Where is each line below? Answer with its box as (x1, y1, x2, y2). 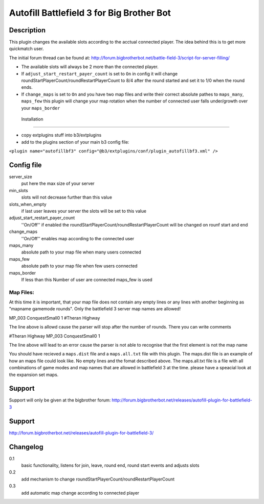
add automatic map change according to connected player (21, 490, 139, 496)
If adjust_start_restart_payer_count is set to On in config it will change (21, 71, 178, 76)
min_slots (9, 187, 28, 193)
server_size (9, 174, 32, 180)
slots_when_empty (9, 201, 46, 207)
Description (9, 26, 46, 34)
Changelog (9, 443, 44, 451)
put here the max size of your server (21, 180, 95, 186)
